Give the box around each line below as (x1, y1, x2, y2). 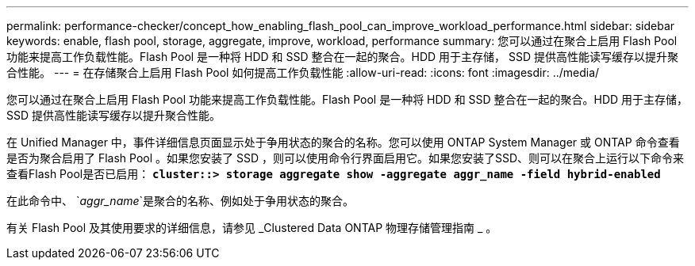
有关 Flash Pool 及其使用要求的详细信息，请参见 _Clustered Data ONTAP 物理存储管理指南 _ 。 (6, 221, 497, 234)
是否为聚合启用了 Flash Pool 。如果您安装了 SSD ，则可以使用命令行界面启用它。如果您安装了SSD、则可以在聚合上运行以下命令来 (6, 151, 685, 165)
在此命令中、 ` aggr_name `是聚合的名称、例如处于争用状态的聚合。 (6, 194, 355, 207)
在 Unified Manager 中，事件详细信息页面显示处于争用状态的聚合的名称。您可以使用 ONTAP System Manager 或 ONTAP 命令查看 (6, 135, 680, 149)
